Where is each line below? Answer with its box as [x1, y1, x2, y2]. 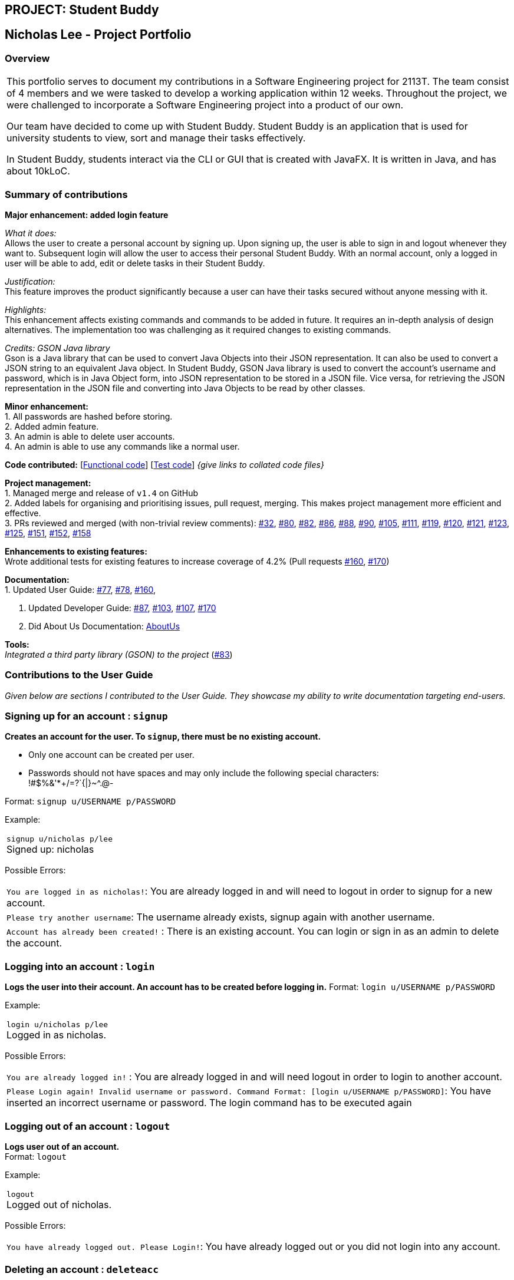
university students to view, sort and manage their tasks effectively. [6, 132, 306, 144]
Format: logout [5, 1151, 67, 1162]
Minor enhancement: [5, 401, 88, 411]
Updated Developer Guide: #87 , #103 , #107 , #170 [28, 602, 216, 613]
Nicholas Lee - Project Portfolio [5, 27, 192, 42]
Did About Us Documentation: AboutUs [28, 621, 180, 631]
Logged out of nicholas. [6, 1198, 112, 1210]
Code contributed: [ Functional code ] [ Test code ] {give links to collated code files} [5, 459, 324, 470]
